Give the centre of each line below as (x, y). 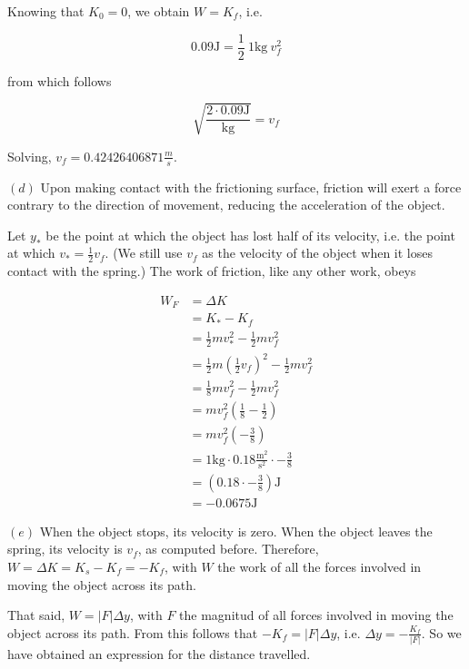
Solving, (30, 156)
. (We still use (144, 253)
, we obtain (159, 11)
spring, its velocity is (65, 549)
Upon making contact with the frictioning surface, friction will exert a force (251, 187)
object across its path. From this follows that (133, 632)
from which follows (60, 80)
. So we (441, 632)
